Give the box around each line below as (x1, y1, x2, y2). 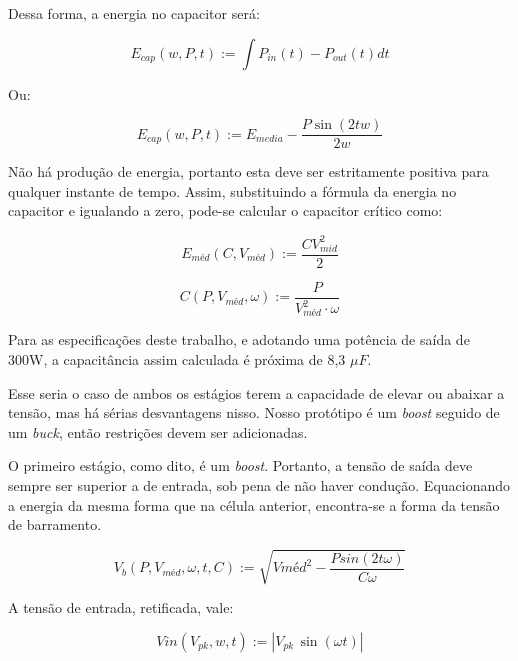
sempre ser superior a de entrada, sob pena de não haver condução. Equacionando (8, 475, 511, 496)
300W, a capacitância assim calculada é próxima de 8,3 (8, 349, 346, 370)
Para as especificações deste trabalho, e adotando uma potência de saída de (8, 329, 470, 350)
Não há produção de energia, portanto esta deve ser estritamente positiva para (8, 161, 489, 182)
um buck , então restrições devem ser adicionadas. (8, 421, 308, 442)
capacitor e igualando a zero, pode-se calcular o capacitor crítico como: (8, 200, 443, 221)
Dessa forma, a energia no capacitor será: (8, 3, 260, 23)
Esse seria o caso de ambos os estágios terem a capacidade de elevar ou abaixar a (8, 382, 505, 403)
